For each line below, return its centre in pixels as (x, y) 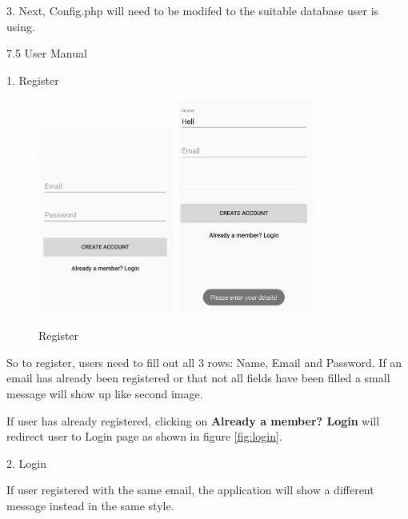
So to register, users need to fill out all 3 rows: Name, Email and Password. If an (204, 362)
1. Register (33, 80)
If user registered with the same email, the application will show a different (190, 490)
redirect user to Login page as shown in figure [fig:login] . (144, 436)
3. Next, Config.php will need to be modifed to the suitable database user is (193, 10)
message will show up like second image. (105, 393)
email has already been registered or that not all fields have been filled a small (198, 378)
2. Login (26, 463)
